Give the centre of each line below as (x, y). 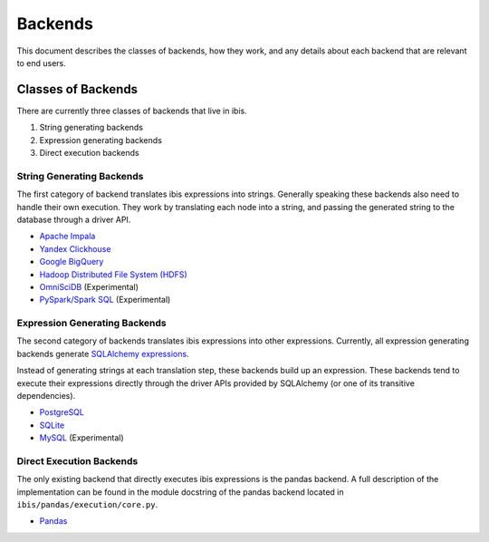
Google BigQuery (72, 262)
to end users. (42, 63)
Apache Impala (67, 237)
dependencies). (46, 395)
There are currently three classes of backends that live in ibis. (132, 111)
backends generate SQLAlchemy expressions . (103, 353)
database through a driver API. (74, 219)
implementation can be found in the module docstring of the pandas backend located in (180, 492)
